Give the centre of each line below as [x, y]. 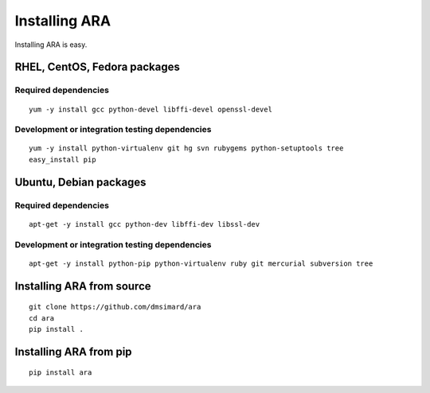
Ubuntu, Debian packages [80, 182]
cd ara [42, 318]
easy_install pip [63, 160]
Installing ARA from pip [73, 351]
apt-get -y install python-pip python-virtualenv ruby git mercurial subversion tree [201, 263]
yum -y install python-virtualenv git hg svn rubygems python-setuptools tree [186, 148]
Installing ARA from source [83, 286]
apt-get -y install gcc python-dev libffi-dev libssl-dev [145, 224]
